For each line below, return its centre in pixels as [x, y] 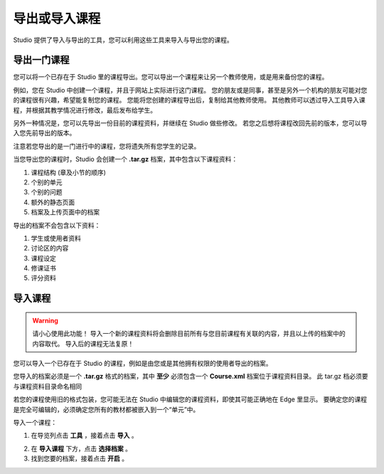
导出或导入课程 [57, 19]
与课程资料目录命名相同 [47, 386]
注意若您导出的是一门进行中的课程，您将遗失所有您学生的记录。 [107, 146]
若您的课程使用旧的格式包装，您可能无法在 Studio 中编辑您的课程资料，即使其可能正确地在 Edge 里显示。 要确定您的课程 [190, 399]
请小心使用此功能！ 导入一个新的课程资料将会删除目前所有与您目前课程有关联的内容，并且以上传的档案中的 [189, 334]
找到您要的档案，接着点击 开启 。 [79, 458]
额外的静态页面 [53, 202]
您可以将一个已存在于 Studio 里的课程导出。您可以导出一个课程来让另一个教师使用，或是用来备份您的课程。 [171, 77]
